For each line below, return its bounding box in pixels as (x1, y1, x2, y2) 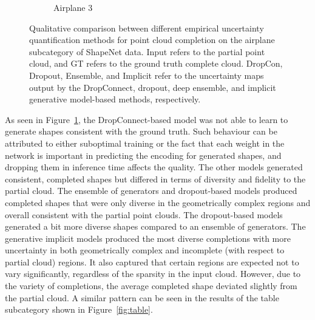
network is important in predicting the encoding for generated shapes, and (5, 148, 282, 161)
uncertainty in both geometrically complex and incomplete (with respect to (5, 244, 285, 256)
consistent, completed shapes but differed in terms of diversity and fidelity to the (5, 172, 306, 185)
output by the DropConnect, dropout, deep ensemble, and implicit (29, 81, 276, 93)
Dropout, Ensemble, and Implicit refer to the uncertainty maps (29, 68, 264, 81)
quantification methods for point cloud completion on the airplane (29, 33, 275, 46)
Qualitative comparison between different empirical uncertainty (29, 21, 264, 34)
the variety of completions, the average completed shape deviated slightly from (5, 279, 297, 292)
